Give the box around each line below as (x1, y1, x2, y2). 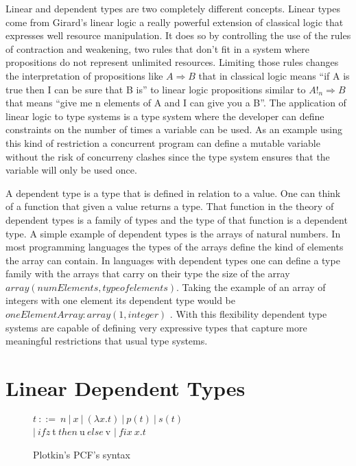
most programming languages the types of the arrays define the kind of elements (5, 240, 344, 254)
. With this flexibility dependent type (169, 307, 327, 321)
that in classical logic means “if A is (198, 68, 350, 82)
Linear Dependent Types (5, 374, 246, 402)
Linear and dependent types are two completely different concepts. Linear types (5, 1, 341, 15)
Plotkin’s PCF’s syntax (33, 447, 131, 461)
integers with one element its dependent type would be (5, 293, 236, 307)
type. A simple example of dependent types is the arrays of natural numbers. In (5, 226, 341, 240)
